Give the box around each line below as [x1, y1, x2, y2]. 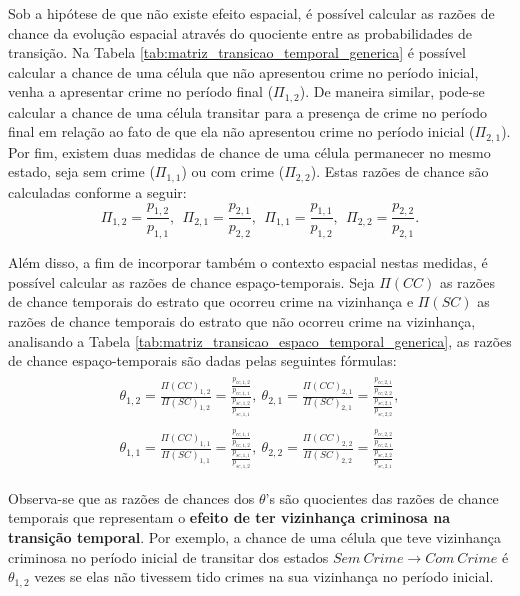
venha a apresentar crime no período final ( [8, 81, 274, 102]
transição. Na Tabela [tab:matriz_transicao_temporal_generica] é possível [8, 42, 466, 63]
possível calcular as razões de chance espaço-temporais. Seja [8, 271, 375, 292]
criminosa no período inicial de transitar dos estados [8, 546, 329, 567]
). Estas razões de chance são [310, 161, 489, 182]
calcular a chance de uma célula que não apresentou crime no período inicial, [8, 61, 479, 82]
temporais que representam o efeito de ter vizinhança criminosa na [8, 507, 451, 528]
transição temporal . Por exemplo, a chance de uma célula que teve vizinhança [8, 526, 502, 547]
